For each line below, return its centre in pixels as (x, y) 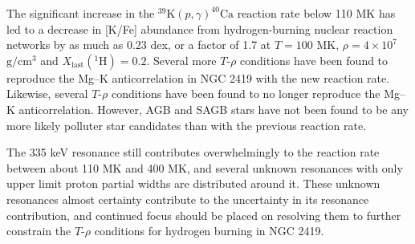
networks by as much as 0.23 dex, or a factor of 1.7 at (139, 45)
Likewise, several (47, 94)
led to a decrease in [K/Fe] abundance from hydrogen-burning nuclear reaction (200, 28)
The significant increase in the (81, 13)
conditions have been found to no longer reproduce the (246, 94)
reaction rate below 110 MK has (316, 13)
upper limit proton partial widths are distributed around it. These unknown (193, 183)
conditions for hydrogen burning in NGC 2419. (209, 231)
